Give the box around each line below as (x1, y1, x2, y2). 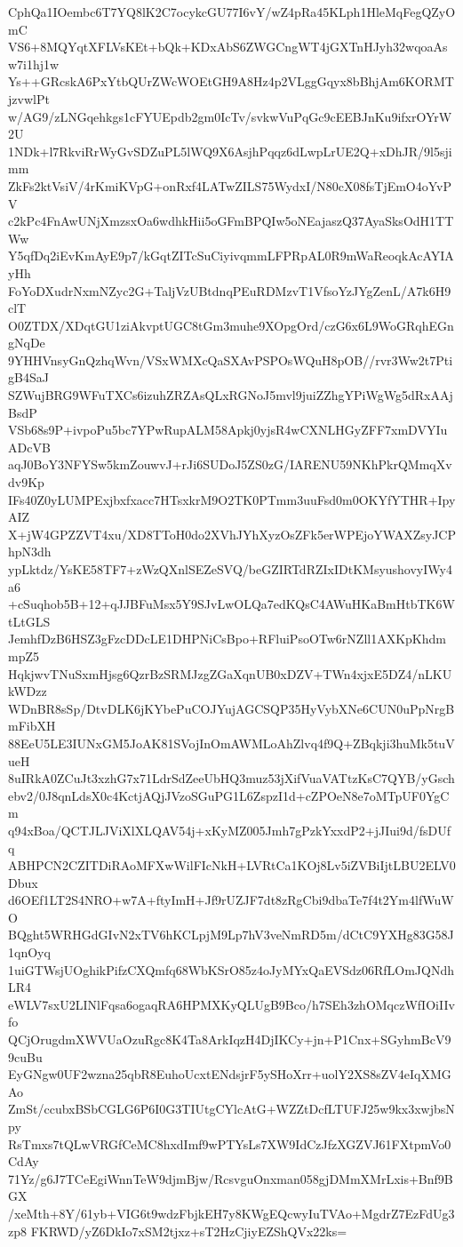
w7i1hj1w (8, 54, 60, 73)
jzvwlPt (8, 89, 50, 108)
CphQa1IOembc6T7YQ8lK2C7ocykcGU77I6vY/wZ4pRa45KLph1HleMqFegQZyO (8, 3, 456, 20)
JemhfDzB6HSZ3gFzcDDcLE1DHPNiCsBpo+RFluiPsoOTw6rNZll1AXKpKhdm (8, 629, 446, 648)
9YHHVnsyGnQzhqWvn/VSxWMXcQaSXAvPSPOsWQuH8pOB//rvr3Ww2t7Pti (8, 350, 453, 369)
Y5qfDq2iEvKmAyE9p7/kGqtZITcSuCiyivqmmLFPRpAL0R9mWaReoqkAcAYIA (8, 246, 454, 265)
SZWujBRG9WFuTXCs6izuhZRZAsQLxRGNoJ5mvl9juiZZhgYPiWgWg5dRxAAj (8, 386, 453, 404)
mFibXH (8, 716, 56, 735)
